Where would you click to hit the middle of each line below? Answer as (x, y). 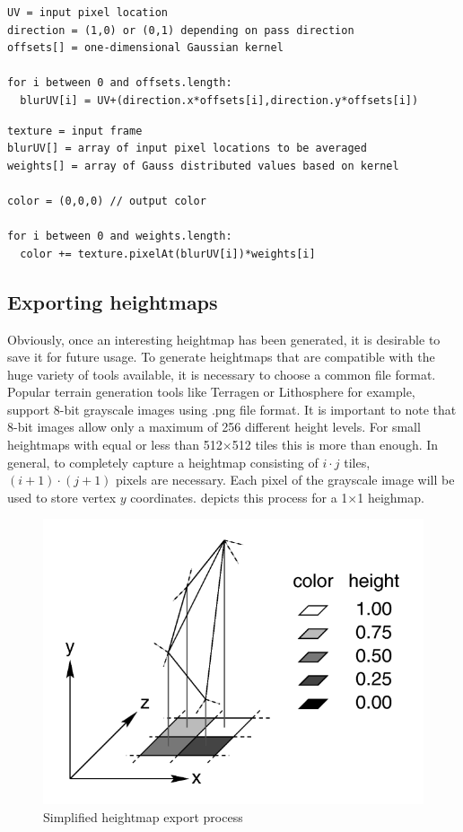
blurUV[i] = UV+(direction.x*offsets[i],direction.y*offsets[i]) (219, 100)
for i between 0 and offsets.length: (120, 83)
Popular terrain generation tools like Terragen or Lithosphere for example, (211, 392)
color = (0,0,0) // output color (107, 201)
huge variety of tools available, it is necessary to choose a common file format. (222, 374)
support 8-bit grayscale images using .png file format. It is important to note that (232, 409)
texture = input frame (75, 131)
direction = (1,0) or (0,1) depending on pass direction (181, 30)
